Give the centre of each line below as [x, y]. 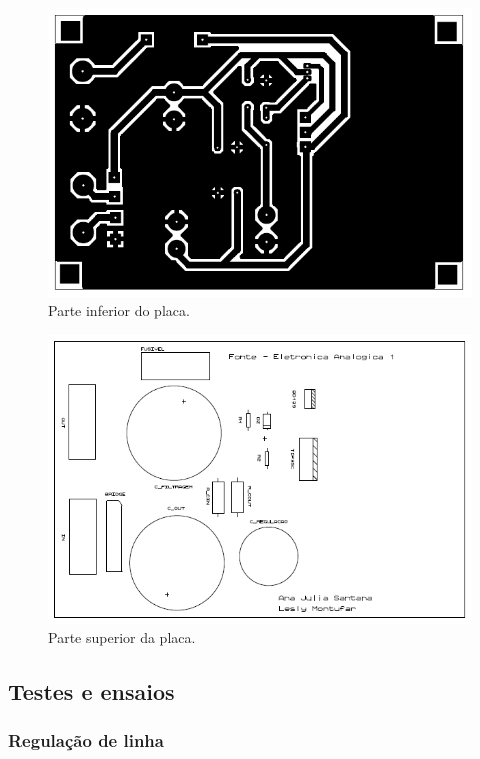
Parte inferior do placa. [119, 310]
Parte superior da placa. [122, 637]
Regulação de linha [86, 740]
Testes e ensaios [91, 691]
